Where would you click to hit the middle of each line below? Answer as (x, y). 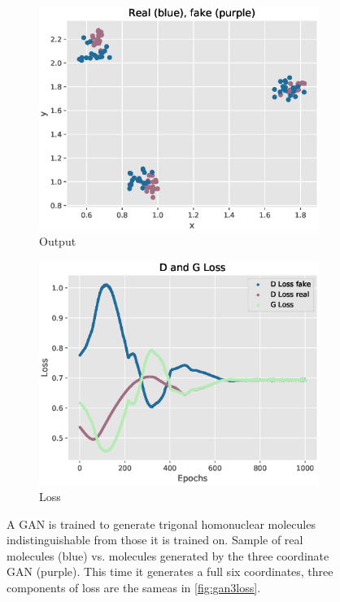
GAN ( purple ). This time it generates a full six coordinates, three (170, 571)
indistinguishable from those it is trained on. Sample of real (155, 540)
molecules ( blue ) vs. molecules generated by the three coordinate (168, 555)
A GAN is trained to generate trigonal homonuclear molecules (161, 523)
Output (58, 241)
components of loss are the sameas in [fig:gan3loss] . (134, 588)
